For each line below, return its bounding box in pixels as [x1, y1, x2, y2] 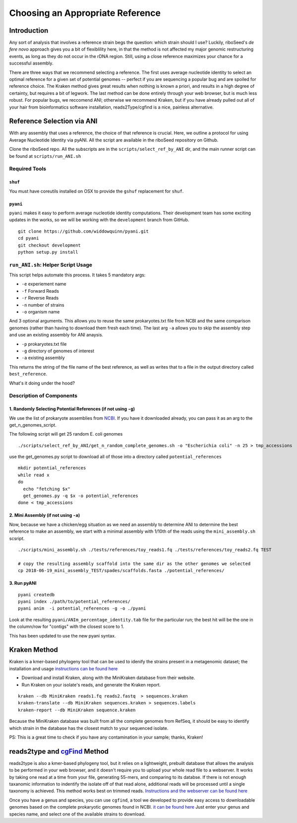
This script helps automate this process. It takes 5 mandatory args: [9, 272, 146, 278]
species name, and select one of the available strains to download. [9, 811, 146, 817]
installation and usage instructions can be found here [9, 665, 118, 672]
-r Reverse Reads [21, 295, 59, 301]
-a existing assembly [21, 355, 65, 361]
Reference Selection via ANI [9, 117, 98, 126]
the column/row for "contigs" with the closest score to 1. [9, 624, 124, 630]
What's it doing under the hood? [9, 380, 75, 386]
